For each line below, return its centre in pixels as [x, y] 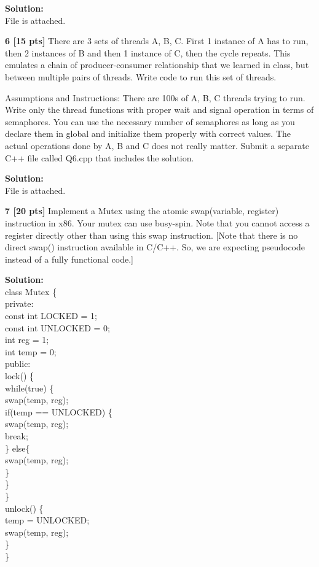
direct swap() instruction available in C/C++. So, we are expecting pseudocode [155, 247]
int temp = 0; [31, 351]
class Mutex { [31, 291]
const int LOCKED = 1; [51, 316]
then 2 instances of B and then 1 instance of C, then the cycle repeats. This [148, 52]
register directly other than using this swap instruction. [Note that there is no [152, 235]
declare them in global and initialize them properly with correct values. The [148, 133]
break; [17, 436]
